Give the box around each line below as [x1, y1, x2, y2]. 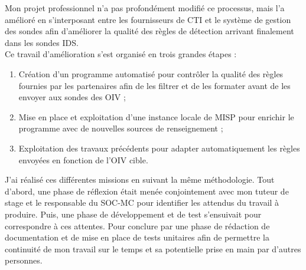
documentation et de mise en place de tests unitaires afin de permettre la [5, 231, 269, 243]
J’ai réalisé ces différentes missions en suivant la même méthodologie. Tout [5, 173, 275, 186]
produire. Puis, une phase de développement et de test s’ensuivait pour [5, 208, 262, 220]
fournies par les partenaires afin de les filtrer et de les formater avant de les [18, 79, 291, 91]
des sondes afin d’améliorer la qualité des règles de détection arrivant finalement [5, 25, 294, 37]
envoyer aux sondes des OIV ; [18, 91, 126, 103]
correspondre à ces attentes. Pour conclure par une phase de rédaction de [5, 219, 270, 232]
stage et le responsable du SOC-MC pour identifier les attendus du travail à [5, 196, 279, 209]
